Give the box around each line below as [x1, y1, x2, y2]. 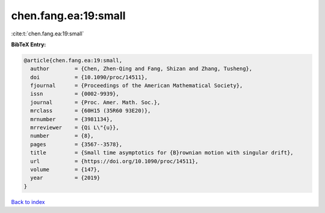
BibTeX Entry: [11, 41, 46, 48]
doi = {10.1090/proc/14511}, [30, 74, 148, 80]
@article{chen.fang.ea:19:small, [23, 57, 123, 64]
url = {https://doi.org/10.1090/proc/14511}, [30, 158, 199, 164]
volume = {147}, [30, 166, 101, 173]
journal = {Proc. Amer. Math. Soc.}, [30, 99, 161, 106]
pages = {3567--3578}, [30, 141, 123, 148]
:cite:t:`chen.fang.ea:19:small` [11, 30, 84, 37]
